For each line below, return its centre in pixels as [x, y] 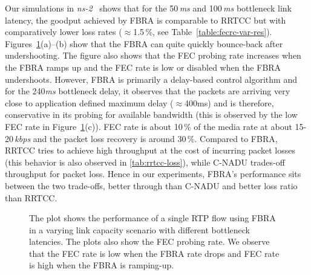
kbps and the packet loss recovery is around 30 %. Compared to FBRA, [146, 138]
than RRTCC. [31, 197]
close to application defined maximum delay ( [89, 102]
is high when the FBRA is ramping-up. [102, 265]
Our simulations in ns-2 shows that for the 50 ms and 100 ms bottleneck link [148, 8]
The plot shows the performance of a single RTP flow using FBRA [152, 218]
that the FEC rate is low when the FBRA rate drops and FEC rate [154, 253]
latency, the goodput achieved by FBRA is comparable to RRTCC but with [146, 20]
